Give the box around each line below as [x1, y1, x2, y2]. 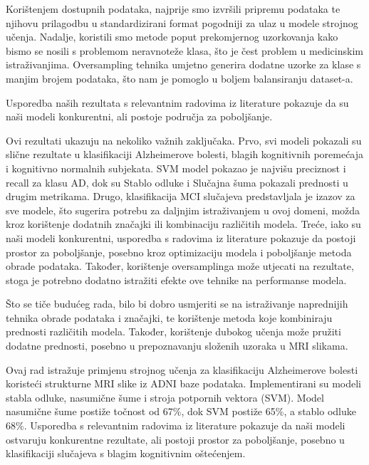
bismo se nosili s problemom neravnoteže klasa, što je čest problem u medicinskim [6, 43, 363, 58]
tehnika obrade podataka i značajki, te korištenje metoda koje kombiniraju [6, 310, 333, 325]
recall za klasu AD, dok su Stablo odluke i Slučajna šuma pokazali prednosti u [6, 174, 348, 189]
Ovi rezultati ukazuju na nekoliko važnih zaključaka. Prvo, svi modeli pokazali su [6, 132, 362, 147]
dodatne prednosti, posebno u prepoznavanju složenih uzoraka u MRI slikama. [6, 338, 348, 353]
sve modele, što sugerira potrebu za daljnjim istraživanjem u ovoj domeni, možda [6, 202, 360, 217]
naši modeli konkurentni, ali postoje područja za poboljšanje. [6, 109, 273, 124]
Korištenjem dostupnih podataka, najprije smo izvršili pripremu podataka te [6, 1, 341, 16]
